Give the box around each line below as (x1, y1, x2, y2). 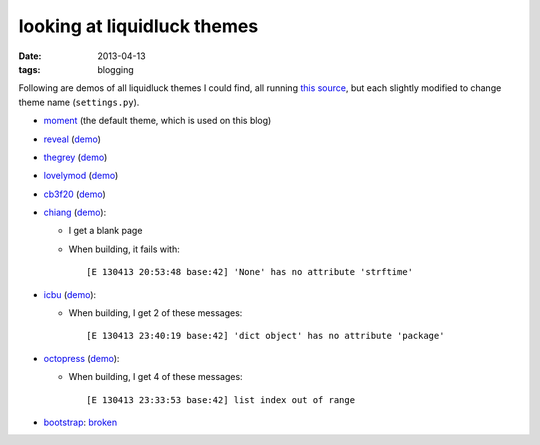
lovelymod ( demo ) (43, 170, 119, 182)
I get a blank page (68, 225, 143, 237)
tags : (18, 63, 41, 75)
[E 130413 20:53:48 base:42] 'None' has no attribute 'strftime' (86, 266, 414, 278)
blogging (97, 63, 134, 75)
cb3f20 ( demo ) (43, 188, 107, 200)
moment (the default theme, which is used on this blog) (43, 115, 272, 127)
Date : (18, 50, 42, 62)
